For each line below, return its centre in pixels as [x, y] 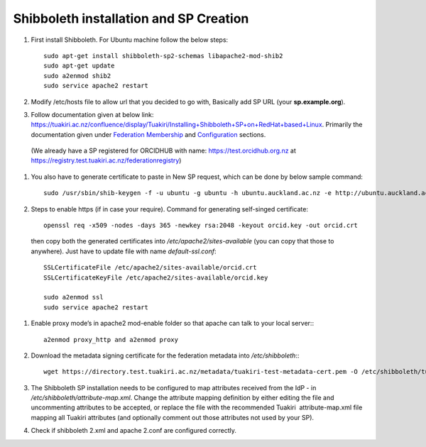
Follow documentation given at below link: [92, 114]
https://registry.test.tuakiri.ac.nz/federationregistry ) [106, 160]
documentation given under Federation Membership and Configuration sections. [148, 134]
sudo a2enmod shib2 [77, 76]
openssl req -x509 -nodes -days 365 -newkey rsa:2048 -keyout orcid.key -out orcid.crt [201, 226]
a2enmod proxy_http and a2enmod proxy [111, 340]
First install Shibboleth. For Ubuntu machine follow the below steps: [130, 40]
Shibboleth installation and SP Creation [131, 18]
